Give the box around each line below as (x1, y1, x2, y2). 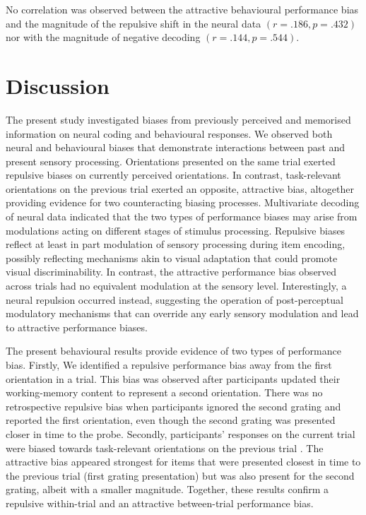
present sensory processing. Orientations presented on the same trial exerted (6, 153, 336, 168)
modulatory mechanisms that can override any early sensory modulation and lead (6, 306, 359, 321)
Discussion (6, 71, 110, 100)
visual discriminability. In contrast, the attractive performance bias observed (6, 264, 337, 279)
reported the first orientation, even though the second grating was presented (6, 413, 336, 427)
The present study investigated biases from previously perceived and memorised (6, 112, 351, 126)
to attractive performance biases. (6, 319, 148, 334)
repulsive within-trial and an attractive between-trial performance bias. (6, 495, 314, 510)
